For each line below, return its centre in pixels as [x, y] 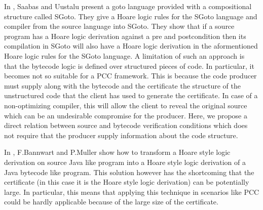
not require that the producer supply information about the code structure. [121, 135]
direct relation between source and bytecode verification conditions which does [126, 125]
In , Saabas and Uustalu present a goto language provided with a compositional [128, 6]
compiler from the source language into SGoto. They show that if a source [119, 26]
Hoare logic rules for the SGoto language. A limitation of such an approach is [124, 55]
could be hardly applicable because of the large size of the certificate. [111, 202]
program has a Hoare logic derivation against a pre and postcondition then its [125, 36]
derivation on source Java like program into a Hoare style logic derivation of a [125, 162]
